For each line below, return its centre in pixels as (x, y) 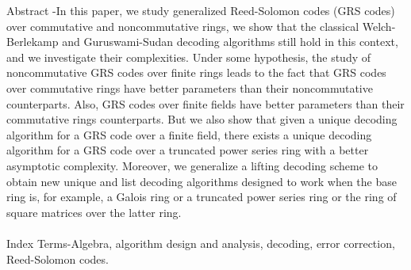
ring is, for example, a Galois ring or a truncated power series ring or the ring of (202, 197)
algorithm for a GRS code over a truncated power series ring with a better (188, 150)
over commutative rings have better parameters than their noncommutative (190, 87)
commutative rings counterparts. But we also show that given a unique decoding (202, 119)
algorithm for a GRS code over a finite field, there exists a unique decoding (189, 134)
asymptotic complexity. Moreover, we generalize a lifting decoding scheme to (192, 165)
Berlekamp (33, 42)
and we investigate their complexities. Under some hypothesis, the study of (189, 57)
